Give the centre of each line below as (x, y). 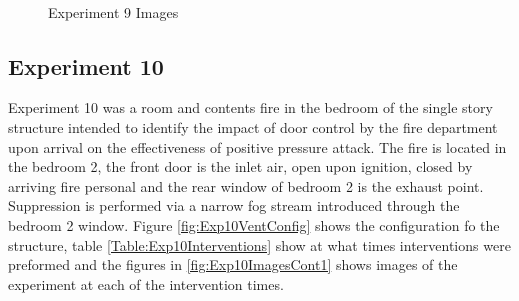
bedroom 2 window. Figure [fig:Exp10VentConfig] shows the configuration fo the (254, 224)
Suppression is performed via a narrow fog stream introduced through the (234, 205)
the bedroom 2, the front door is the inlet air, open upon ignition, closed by (240, 166)
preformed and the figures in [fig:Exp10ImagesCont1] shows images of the (233, 264)
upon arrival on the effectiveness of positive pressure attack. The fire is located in (257, 146)
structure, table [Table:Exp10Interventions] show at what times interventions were (259, 244)
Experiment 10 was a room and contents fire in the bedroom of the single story (250, 107)
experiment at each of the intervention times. (146, 283)
